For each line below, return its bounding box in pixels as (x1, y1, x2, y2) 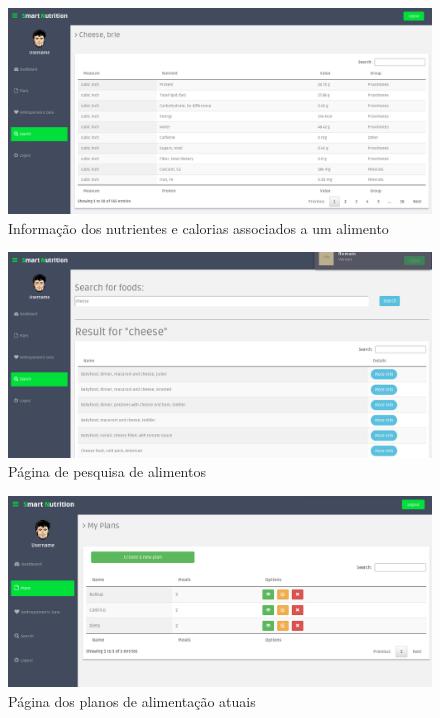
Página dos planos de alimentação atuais (8, 690, 256, 711)
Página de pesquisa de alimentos (8, 461, 206, 482)
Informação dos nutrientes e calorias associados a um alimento (8, 217, 389, 238)
